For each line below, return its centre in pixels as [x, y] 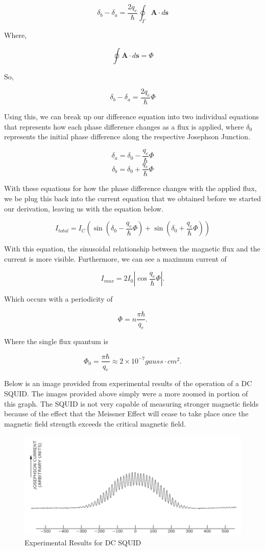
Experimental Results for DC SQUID [83, 542]
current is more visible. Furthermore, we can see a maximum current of [115, 258]
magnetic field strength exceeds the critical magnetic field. [95, 423]
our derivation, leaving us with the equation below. [84, 208]
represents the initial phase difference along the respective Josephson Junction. [127, 136]
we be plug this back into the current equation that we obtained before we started [133, 198]
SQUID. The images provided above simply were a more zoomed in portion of [126, 393]
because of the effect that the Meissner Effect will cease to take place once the [126, 414]
